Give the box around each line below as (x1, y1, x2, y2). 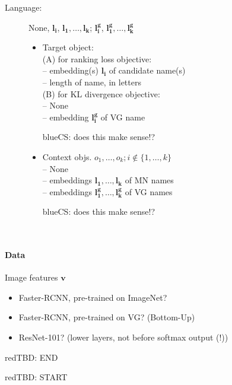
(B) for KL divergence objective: (42, 87, 160, 100)
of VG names (125, 185, 173, 198)
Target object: (42, 41, 94, 53)
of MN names (125, 174, 174, 186)
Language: (5, 1, 42, 13)
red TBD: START (5, 371, 68, 383)
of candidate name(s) (109, 64, 186, 77)
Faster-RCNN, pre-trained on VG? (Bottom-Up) (18, 311, 195, 323)
